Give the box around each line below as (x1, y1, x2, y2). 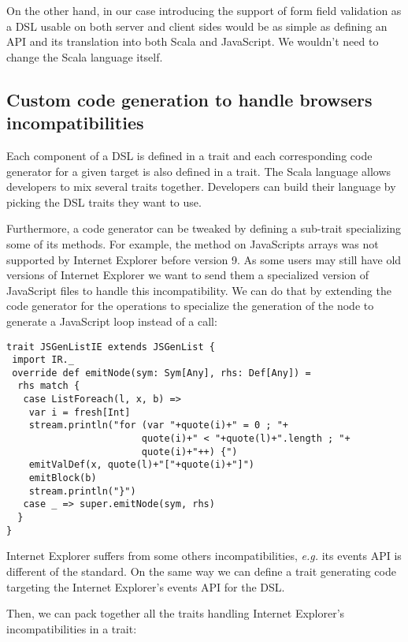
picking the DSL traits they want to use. (6, 193, 202, 210)
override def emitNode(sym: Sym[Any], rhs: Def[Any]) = (12, 367, 311, 379)
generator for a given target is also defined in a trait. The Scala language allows (6, 162, 391, 179)
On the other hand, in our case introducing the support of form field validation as (6, 2, 402, 18)
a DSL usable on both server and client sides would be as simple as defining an (6, 17, 388, 34)
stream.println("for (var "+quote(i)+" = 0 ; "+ (28, 420, 288, 431)
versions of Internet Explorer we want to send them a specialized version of (6, 267, 369, 283)
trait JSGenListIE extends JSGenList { (6, 341, 215, 353)
